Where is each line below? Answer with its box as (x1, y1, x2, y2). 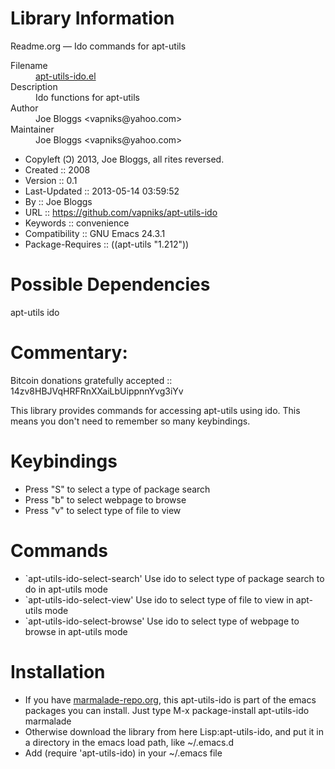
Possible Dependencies (10, 273, 211, 296)
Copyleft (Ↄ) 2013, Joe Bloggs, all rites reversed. (24, 153, 225, 165)
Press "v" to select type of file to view (24, 504, 182, 516)
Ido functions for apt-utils (35, 91, 140, 103)
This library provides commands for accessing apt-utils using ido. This (10, 404, 301, 416)
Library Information (10, 7, 175, 30)
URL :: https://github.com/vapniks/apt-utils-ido (24, 206, 218, 218)
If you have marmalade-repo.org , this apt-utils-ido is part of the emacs (24, 693, 317, 706)
